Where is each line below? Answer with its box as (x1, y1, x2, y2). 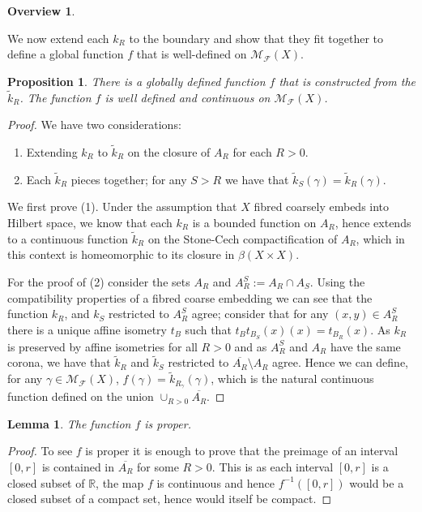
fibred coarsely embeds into (254, 198, 390, 215)
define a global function (7, 45, 124, 62)
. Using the (309, 273, 365, 290)
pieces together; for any (70, 170, 187, 187)
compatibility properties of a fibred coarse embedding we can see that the (7, 289, 373, 306)
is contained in (41, 458, 115, 475)
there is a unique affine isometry (7, 321, 167, 338)
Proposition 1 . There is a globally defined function (7, 72, 266, 89)
